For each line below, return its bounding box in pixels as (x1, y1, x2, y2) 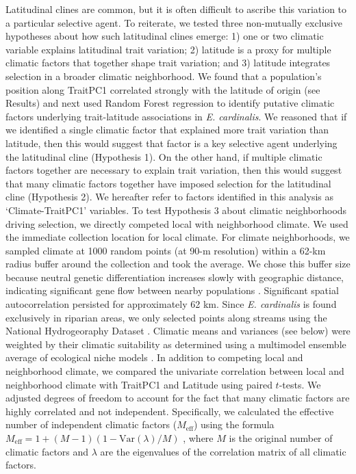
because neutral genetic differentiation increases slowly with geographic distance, (5, 269, 344, 284)
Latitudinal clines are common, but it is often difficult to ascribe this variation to (5, 2, 347, 16)
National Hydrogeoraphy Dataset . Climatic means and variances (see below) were (5, 324, 351, 338)
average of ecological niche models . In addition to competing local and (5, 350, 303, 365)
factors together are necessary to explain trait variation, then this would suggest (5, 163, 342, 177)
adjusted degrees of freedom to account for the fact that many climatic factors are (5, 391, 350, 405)
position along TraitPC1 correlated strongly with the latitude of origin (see (5, 82, 320, 96)
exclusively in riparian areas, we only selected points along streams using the (5, 310, 327, 324)
